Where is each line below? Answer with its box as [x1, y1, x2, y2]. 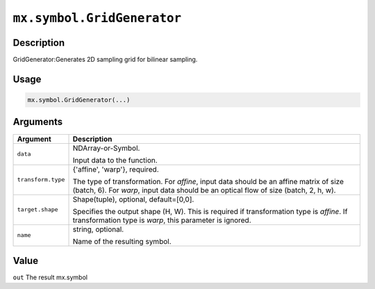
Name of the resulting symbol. [72, 236, 172, 246]
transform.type [17, 176, 65, 183]
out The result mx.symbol [12, 273, 88, 281]
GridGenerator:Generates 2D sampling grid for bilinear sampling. [12, 56, 198, 64]
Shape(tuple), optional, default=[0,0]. [72, 195, 194, 204]
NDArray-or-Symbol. [72, 143, 140, 153]
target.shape [17, 206, 58, 213]
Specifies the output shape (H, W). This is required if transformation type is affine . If [72, 206, 348, 216]
